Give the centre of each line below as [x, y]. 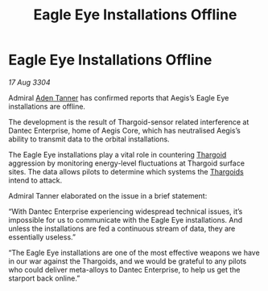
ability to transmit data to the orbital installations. [89, 139]
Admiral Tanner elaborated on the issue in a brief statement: [108, 195]
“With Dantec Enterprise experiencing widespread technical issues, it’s [126, 211]
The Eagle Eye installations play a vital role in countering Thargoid [118, 154]
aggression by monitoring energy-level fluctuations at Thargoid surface [127, 163]
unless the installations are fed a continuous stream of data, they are [122, 228]
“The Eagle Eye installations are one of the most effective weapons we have [134, 252]
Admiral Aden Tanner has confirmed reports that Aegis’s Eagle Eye [119, 97]
